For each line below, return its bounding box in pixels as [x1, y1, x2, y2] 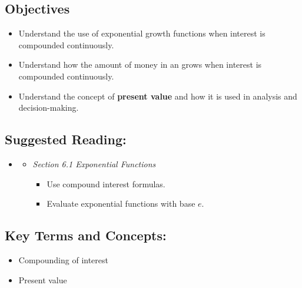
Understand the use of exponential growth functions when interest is [18, 27, 266, 39]
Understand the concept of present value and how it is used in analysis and [18, 90, 297, 102]
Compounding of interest [18, 253, 108, 266]
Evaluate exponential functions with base [47, 197, 195, 210]
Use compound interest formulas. [47, 177, 165, 190]
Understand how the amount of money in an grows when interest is [18, 58, 262, 71]
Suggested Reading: [5, 130, 127, 148]
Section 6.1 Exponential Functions [32, 157, 156, 170]
